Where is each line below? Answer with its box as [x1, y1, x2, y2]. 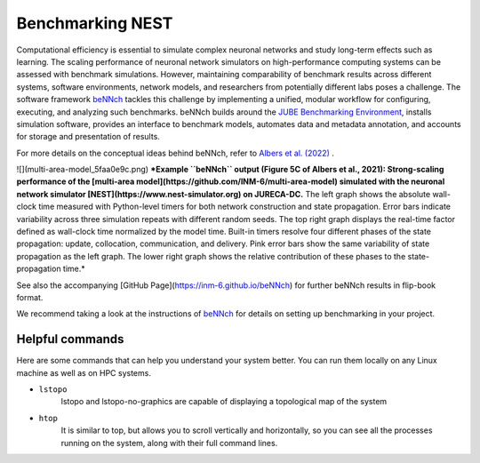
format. [16, 291, 44, 302]
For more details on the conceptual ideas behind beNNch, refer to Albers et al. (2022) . [16, 148, 335, 158]
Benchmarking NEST [16, 13, 173, 33]
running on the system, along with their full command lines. [60, 437, 278, 448]
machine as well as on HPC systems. [16, 367, 151, 378]
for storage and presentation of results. [16, 132, 160, 142]
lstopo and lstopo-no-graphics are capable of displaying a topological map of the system [60, 396, 388, 407]
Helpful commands [16, 331, 124, 347]
